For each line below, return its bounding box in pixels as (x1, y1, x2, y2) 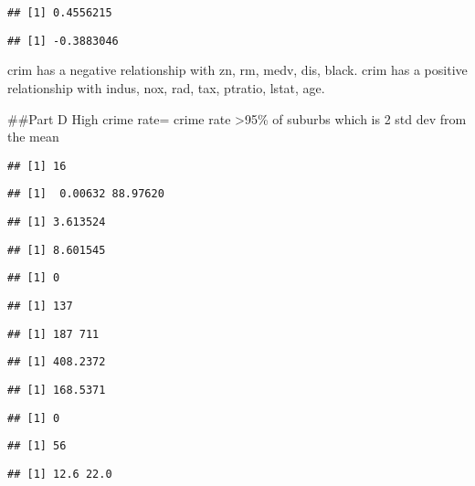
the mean (7, 127, 59, 146)
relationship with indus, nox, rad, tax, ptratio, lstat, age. (7, 78, 325, 97)
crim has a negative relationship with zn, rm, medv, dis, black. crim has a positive (7, 60, 468, 79)
